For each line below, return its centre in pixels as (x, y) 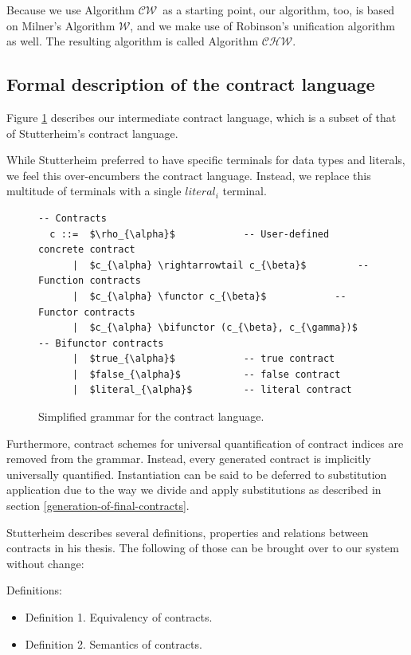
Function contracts (90, 281)
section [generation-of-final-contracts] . (98, 506)
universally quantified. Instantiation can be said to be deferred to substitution (197, 474)
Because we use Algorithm (70, 10)
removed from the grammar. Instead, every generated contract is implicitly (189, 459)
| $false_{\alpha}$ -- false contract (206, 374)
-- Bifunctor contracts (101, 343)
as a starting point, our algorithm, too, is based (279, 10)
